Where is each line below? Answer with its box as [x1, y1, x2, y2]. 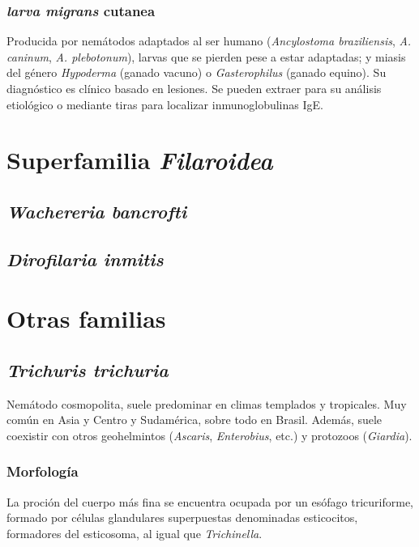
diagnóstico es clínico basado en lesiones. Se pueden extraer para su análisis [6, 80, 382, 96]
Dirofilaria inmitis [6, 246, 164, 271]
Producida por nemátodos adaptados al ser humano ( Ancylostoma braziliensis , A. [6, 32, 412, 49]
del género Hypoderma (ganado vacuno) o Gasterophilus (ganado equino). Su [6, 64, 387, 81]
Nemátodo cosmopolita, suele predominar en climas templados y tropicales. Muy [6, 395, 407, 412]
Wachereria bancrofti [6, 198, 187, 223]
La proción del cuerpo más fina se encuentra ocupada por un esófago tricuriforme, [6, 493, 413, 510]
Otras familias [6, 302, 166, 335]
